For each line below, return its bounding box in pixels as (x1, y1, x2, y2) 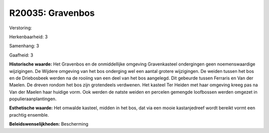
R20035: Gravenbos (9, 7, 95, 18)
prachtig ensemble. (9, 112, 49, 118)
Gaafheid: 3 (9, 52, 33, 58)
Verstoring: (9, 25, 32, 31)
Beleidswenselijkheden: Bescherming (9, 121, 89, 127)
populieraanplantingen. (9, 96, 57, 102)
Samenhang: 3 (9, 43, 39, 49)
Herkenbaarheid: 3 (9, 34, 48, 40)
